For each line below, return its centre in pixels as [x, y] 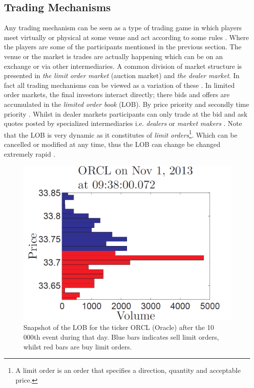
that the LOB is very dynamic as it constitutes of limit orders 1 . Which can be [121, 134]
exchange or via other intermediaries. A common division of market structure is [123, 66]
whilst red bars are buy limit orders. [78, 346]
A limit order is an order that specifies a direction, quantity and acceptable [128, 370]
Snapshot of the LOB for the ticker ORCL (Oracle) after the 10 [119, 327]
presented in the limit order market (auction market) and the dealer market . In [122, 75]
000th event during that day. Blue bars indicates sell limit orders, [121, 337]
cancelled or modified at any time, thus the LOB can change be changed [112, 144]
